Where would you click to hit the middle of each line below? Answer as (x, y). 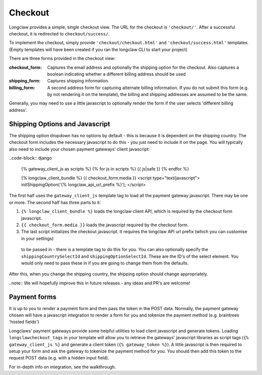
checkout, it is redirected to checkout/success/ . (59, 33)
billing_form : (22, 88)
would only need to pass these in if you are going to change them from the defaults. (105, 263)
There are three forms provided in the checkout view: (62, 59)
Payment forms (33, 297)
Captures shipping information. (78, 81)
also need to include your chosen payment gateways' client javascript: (79, 149)
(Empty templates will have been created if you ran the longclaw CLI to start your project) (98, 49)
